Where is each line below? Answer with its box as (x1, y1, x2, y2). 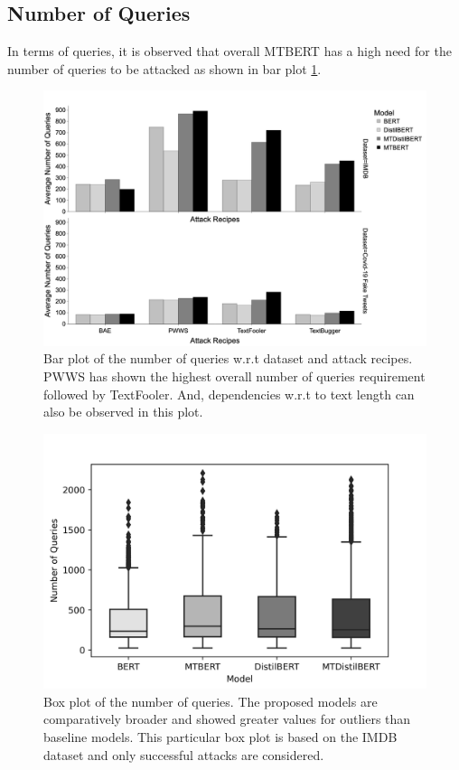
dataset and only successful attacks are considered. (43, 745, 324, 764)
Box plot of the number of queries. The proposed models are (43, 691, 378, 710)
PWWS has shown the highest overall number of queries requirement (43, 366, 426, 385)
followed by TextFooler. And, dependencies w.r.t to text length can (43, 384, 415, 403)
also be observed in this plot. (43, 402, 203, 421)
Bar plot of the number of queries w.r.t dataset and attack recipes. (43, 349, 413, 368)
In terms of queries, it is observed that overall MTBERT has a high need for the (7, 42, 452, 61)
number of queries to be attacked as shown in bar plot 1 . (7, 59, 322, 78)
